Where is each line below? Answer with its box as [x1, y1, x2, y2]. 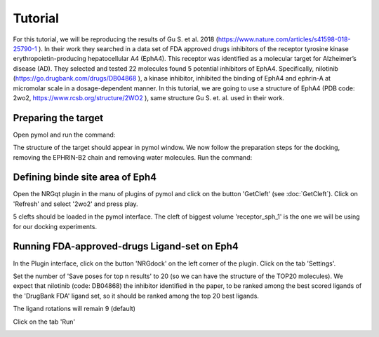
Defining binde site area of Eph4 [13, 172, 157, 184]
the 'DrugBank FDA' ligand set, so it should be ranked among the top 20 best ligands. [13, 291, 260, 300]
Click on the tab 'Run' [13, 317, 76, 326]
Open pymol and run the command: [13, 130, 116, 139]
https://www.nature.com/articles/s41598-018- [218, 35, 351, 43]
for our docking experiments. [13, 222, 98, 231]
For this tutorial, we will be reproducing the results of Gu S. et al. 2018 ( [13, 35, 219, 43]
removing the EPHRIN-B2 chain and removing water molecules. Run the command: [13, 153, 253, 161]
